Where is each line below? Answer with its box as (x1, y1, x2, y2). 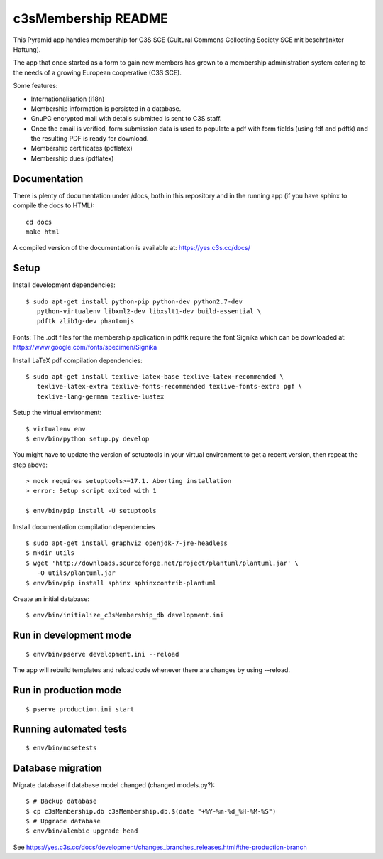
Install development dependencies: (13, 281, 116, 289)
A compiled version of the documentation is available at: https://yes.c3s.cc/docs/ (13, 244, 251, 252)
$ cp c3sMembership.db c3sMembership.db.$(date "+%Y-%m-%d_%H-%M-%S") (26, 807, 277, 815)
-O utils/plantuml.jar (36, 569, 116, 577)
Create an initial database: (13, 594, 90, 603)
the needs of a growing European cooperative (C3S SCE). (13, 68, 182, 77)
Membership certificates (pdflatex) (30, 144, 133, 153)
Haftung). (13, 45, 41, 53)
